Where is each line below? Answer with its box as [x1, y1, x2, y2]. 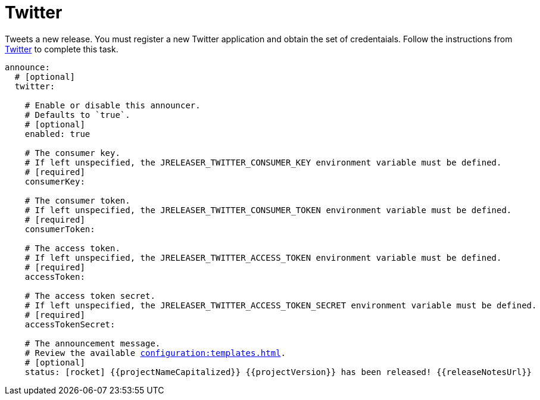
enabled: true [24, 129, 90, 139]
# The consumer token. [24, 195, 130, 205]
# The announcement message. [24, 338, 161, 348]
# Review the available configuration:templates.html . [24, 348, 286, 358]
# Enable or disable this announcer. [24, 100, 201, 110]
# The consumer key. [24, 148, 120, 158]
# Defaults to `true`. [24, 110, 130, 120]
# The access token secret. [24, 290, 155, 301]
